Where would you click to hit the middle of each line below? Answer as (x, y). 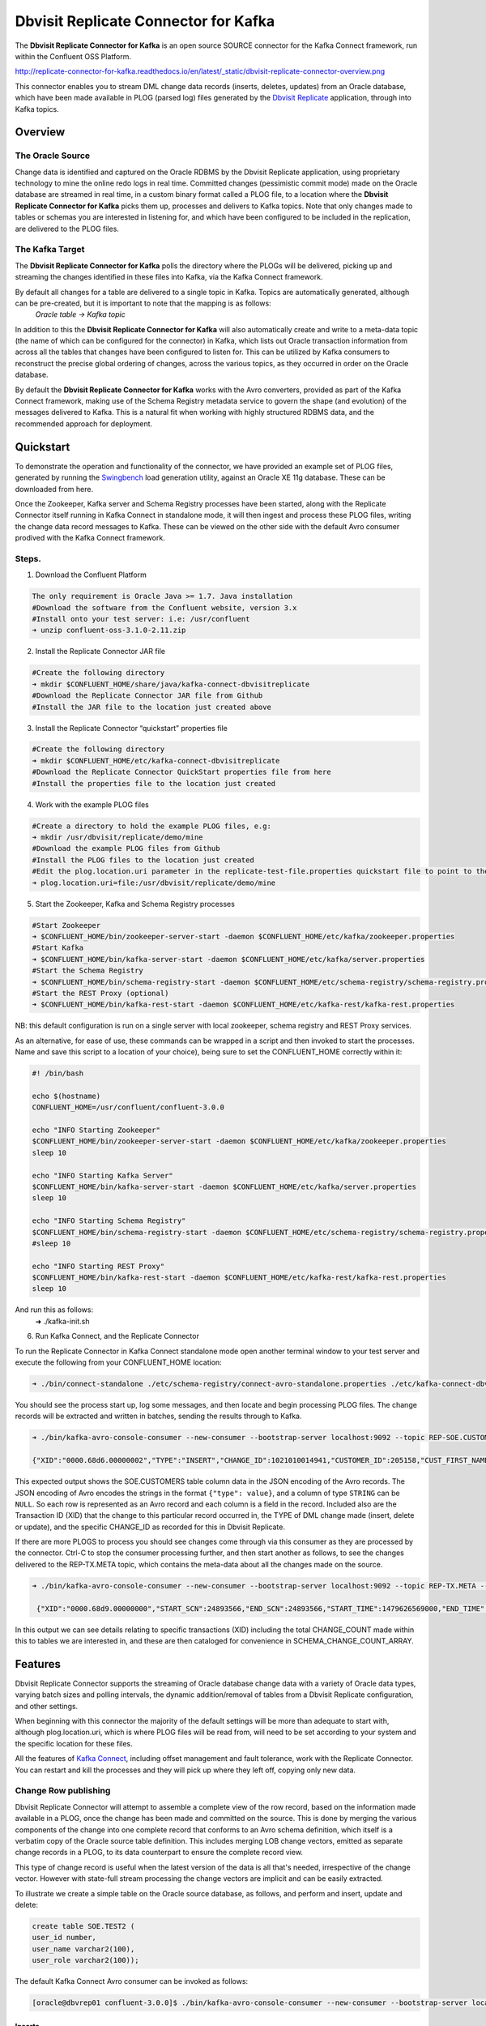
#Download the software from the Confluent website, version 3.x (164, 607)
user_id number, (64, 1938)
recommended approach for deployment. (84, 423)
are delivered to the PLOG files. (67, 229)
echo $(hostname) (66, 1096)
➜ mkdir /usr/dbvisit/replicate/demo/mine (117, 838)
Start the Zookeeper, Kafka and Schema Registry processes (135, 904)
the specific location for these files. (74, 1743)
